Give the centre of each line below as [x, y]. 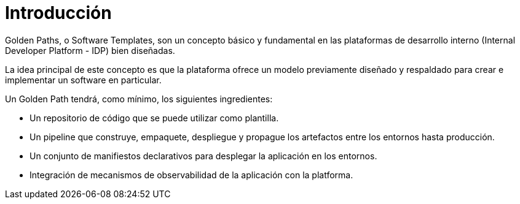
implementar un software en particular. [83, 80]
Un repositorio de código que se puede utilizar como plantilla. [154, 118]
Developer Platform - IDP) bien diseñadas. [90, 50]
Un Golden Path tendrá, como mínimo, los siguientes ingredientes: [139, 99]
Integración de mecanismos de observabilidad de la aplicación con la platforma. [191, 175]
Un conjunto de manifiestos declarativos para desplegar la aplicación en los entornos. [203, 156]
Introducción [58, 13]
